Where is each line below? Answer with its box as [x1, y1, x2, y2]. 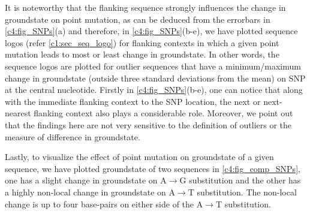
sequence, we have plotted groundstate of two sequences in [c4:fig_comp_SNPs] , [5, 162, 300, 174]
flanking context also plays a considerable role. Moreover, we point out [34, 107, 293, 119]
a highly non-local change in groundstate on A [5, 185, 176, 198]
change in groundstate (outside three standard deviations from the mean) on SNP [5, 71, 306, 84]
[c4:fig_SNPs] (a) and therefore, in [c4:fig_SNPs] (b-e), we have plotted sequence [5, 25, 298, 37]
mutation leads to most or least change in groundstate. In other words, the [5, 48, 279, 61]
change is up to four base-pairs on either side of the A [5, 197, 203, 210]
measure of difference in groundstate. [5, 130, 140, 143]
